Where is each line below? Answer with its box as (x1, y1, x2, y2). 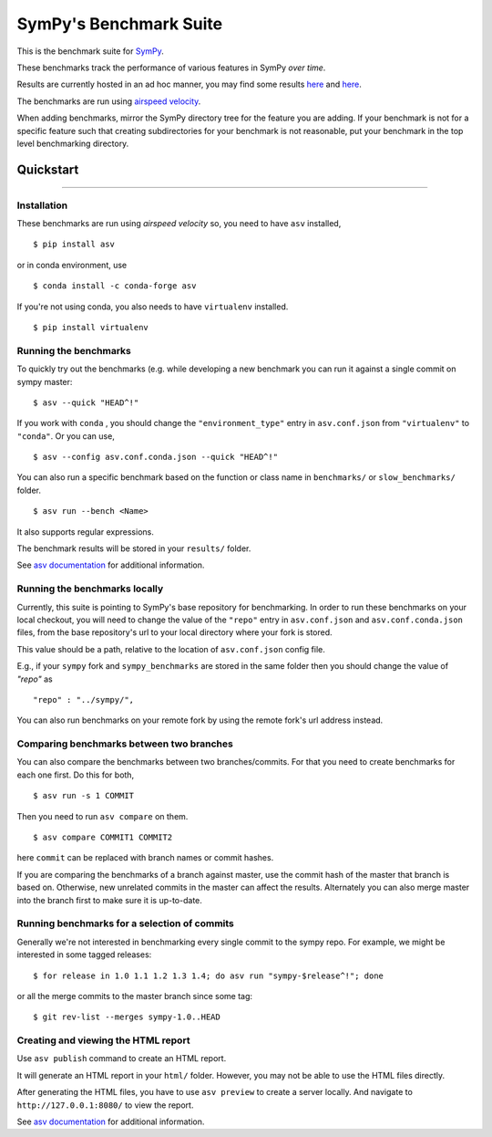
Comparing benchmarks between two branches (16, 737, 234, 750)
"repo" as (16, 673, 54, 684)
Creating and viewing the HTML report (16, 1034, 190, 1047)
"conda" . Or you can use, (16, 430, 116, 442)
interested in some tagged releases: (16, 949, 152, 960)
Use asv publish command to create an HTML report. (16, 1053, 227, 1064)
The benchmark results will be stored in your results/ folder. (16, 543, 251, 554)
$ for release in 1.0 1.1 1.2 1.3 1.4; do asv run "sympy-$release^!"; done (33, 970, 384, 981)
